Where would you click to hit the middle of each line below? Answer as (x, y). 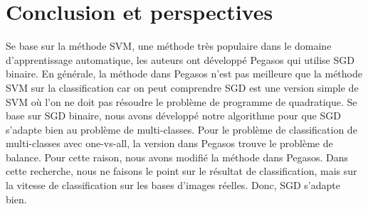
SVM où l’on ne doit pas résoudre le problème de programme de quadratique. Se (182, 101)
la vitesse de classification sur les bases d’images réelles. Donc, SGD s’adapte (173, 185)
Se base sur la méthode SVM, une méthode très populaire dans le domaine (169, 46)
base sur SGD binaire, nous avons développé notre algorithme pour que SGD (173, 116)
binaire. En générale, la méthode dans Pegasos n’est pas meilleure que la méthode (184, 74)
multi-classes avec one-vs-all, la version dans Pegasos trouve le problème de (169, 143)
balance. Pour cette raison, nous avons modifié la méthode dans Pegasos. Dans (177, 157)
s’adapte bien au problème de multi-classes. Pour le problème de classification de (182, 129)
